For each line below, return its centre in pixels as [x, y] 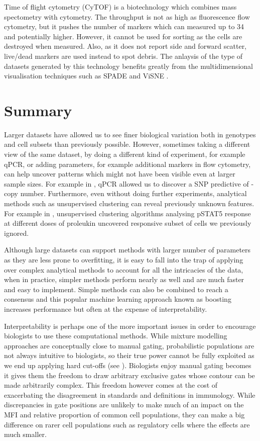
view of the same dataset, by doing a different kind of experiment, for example [125, 154]
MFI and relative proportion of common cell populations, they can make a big [124, 414]
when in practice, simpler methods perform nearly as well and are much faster [124, 279]
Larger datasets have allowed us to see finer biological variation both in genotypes [130, 134]
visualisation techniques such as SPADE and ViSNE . [86, 76]
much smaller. [25, 434]
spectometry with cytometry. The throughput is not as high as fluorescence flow [127, 16]
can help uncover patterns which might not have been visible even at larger [120, 174]
